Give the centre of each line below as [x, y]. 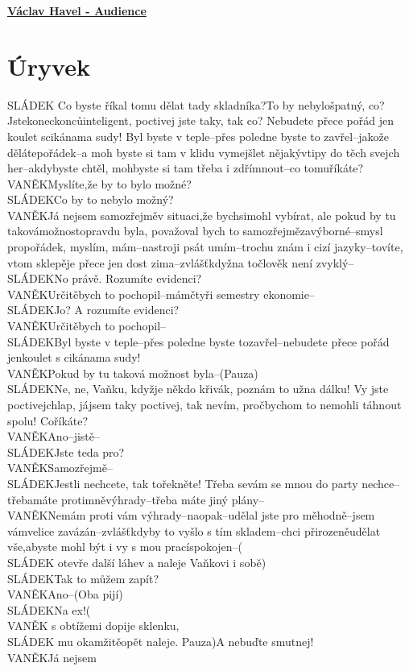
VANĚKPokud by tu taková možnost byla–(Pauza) [133, 373]
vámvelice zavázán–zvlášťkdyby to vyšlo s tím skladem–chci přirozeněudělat [194, 530]
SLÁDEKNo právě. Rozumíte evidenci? [105, 278]
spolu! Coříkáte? [48, 420]
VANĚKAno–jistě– [54, 436]
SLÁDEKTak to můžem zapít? [83, 578]
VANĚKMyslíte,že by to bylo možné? [99, 183]
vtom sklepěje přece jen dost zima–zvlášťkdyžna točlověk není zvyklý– [181, 262]
